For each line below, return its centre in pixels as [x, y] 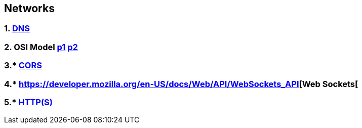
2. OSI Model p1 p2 [41, 47]
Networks [29, 8]
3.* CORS [23, 66]
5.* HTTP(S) [29, 102]
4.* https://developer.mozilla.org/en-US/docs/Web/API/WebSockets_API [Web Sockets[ [181, 84]
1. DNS [17, 29]
